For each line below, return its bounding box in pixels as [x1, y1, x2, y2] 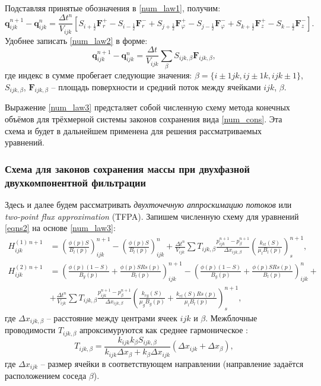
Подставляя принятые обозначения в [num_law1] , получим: [5, 2, 221, 14]
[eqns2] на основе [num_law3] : [5, 222, 116, 234]
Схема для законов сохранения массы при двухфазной [5, 161, 250, 176]
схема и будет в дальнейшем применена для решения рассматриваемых [5, 124, 262, 137]
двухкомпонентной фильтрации [5, 175, 146, 189]
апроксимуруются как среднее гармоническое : [80, 324, 248, 336]
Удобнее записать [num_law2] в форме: [5, 34, 148, 46]
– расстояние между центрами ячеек [46, 311, 177, 324]
